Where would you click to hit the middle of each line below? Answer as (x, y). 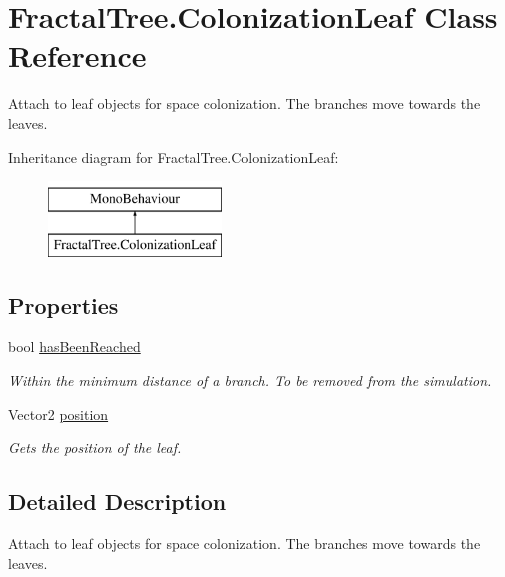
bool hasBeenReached (74, 346)
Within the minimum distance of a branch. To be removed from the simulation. (250, 380)
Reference (77, 55)
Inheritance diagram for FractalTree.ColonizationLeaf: (173, 156)
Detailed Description (117, 501)
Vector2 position (58, 413)
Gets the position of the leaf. (95, 447)
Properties (63, 304)
